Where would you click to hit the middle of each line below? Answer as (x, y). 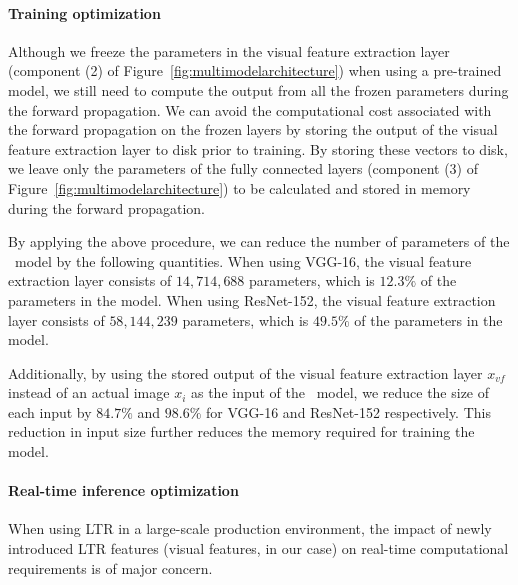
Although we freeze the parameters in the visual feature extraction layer (229, 50)
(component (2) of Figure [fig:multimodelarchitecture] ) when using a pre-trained (255, 70)
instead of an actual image (89, 392)
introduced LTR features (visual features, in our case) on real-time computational (258, 548)
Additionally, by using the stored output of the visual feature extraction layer (245, 372)
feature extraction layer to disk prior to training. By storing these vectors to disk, (258, 148)
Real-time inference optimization (123, 490)
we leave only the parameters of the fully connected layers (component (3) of (243, 168)
